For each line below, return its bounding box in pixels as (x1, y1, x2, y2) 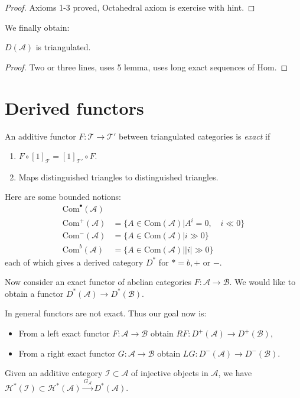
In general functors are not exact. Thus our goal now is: (5, 307, 207, 319)
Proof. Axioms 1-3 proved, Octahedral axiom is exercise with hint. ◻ (5, 1, 255, 13)
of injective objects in (131, 367, 208, 379)
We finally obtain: (5, 21, 70, 33)
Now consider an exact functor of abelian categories (5, 276, 192, 288)
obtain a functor (5, 287, 64, 299)
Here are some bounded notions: (5, 190, 122, 203)
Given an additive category (5, 367, 103, 379)
